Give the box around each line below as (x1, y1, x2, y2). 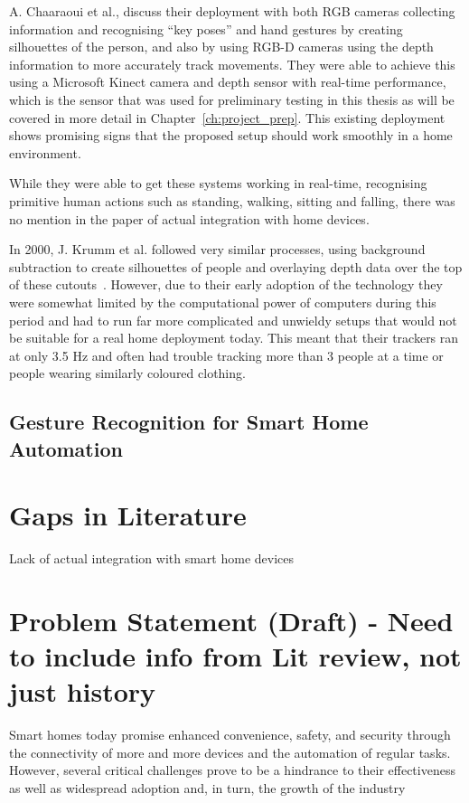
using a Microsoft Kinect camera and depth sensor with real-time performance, (9, 72, 446, 91)
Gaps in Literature (9, 496, 247, 534)
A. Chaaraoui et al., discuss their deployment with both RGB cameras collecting (9, 2, 455, 20)
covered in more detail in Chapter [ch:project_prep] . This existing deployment (9, 108, 446, 127)
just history (9, 673, 156, 710)
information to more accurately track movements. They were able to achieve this (9, 54, 455, 73)
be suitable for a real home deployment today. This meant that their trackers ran (9, 328, 459, 347)
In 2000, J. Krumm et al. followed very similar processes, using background (9, 240, 426, 259)
